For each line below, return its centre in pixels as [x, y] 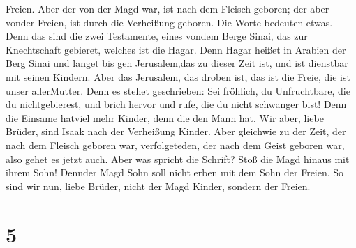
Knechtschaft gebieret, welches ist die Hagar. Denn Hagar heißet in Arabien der [176, 49]
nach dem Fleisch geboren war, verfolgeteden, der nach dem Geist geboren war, [175, 145]
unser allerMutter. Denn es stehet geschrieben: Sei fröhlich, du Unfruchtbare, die [178, 90]
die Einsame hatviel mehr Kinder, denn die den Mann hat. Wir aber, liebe [165, 117]
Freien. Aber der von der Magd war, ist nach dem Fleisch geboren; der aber [168, 8]
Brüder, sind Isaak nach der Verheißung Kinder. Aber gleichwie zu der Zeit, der [176, 131]
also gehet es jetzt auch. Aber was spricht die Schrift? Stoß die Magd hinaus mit [178, 158]
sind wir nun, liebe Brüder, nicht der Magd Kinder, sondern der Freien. [158, 186]
